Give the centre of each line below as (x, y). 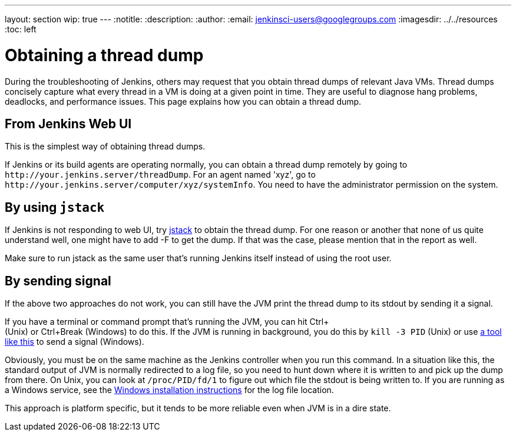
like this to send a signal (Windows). (75, 342)
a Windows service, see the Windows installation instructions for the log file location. (169, 390)
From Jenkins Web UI (68, 124)
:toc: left (21, 29)
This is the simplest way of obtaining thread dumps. (105, 147)
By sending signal (58, 281)
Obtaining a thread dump (104, 55)
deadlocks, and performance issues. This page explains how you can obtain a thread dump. (183, 101)
